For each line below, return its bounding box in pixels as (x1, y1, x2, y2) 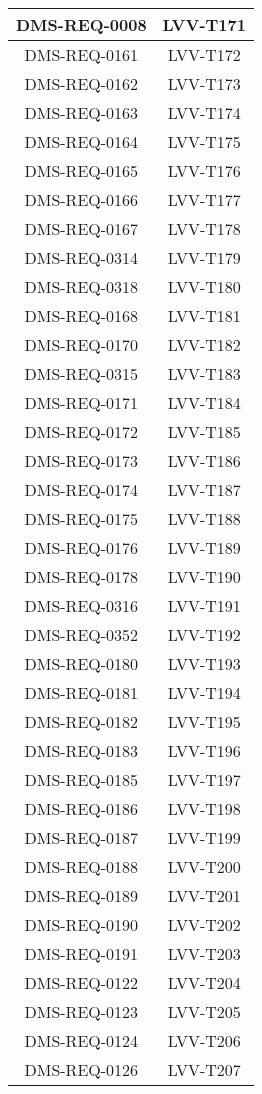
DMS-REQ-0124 (24, 1029, 139, 1052)
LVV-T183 (167, 362, 241, 385)
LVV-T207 (167, 1058, 241, 1081)
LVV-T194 (167, 681, 241, 704)
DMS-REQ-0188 (24, 855, 139, 878)
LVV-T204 (167, 971, 241, 994)
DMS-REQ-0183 (24, 739, 139, 762)
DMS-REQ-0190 (24, 913, 139, 936)
